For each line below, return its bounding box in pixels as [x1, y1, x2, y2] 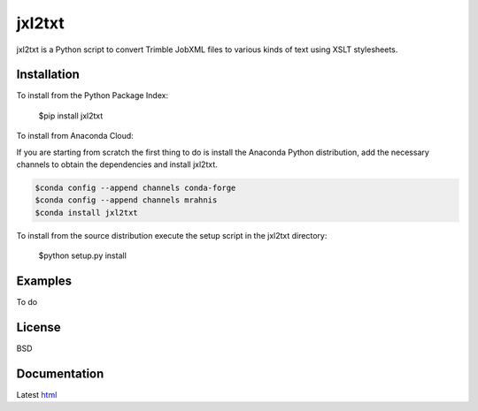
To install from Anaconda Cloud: [16, 131, 135, 141]
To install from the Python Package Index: [16, 90, 168, 101]
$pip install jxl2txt [38, 110, 104, 121]
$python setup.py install [38, 250, 127, 261]
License [16, 319, 61, 335]
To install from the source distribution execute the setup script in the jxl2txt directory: [16, 230, 328, 240]
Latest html [16, 389, 58, 400]
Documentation [16, 366, 104, 381]
